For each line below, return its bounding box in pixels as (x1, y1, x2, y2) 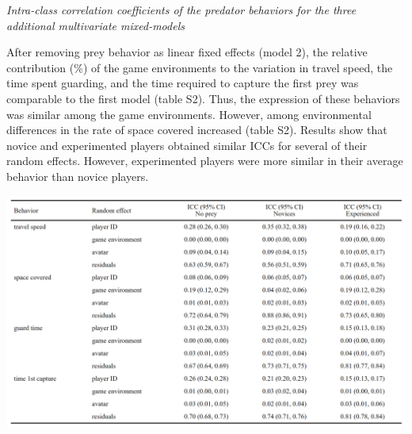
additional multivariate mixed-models (6, 17, 185, 33)
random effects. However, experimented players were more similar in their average (6, 152, 403, 169)
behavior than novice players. (6, 167, 149, 184)
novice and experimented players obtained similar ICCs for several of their (6, 136, 368, 153)
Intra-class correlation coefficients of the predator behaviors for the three (6, 2, 357, 17)
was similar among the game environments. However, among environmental (6, 106, 372, 122)
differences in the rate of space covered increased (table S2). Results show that (6, 121, 387, 138)
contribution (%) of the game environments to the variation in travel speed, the (6, 59, 393, 75)
